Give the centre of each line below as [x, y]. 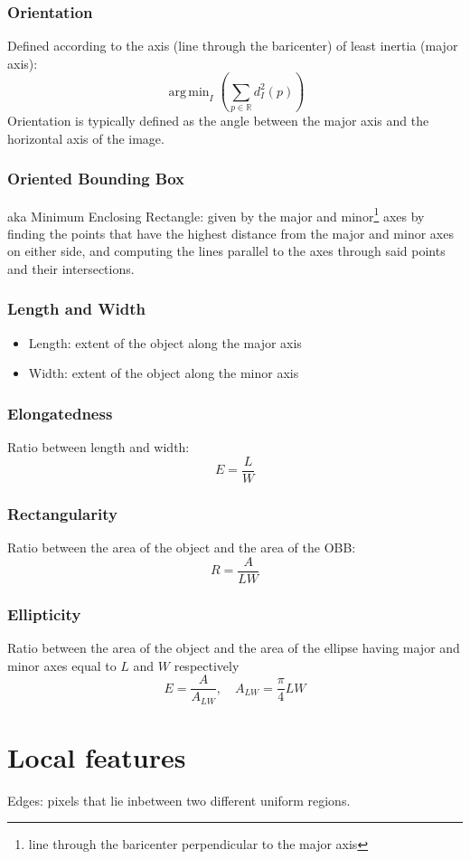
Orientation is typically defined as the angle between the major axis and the [218, 121]
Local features [97, 756]
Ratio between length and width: [99, 447]
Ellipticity [44, 614]
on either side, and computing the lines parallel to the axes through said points [226, 251]
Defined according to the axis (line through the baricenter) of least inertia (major [233, 46]
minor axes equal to [62, 665]
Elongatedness [60, 413]
